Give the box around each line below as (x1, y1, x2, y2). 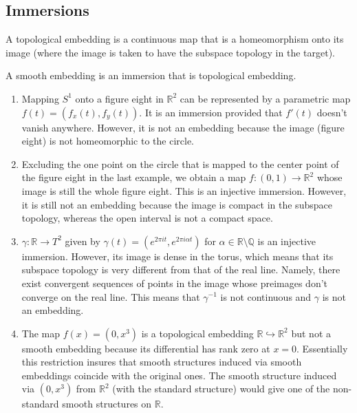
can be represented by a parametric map (180, 91, 351, 105)
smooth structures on (62, 396, 152, 411)
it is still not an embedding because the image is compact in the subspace (21, 197, 332, 211)
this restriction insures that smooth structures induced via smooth (21, 354, 302, 369)
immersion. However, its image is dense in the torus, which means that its (21, 248, 334, 263)
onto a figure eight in (75, 91, 164, 105)
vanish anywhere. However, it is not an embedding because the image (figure (21, 120, 345, 134)
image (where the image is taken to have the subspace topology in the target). (6, 45, 335, 59)
